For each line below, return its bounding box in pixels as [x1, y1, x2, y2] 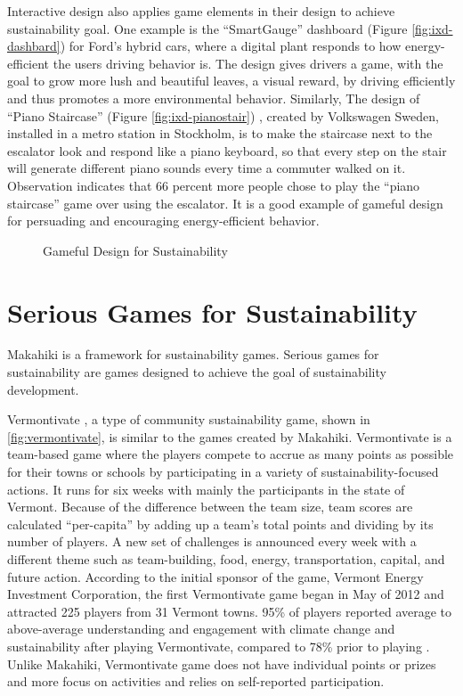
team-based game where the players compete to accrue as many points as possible [7, 445, 454, 463]
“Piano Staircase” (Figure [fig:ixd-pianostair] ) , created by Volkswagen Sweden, [7, 106, 439, 125]
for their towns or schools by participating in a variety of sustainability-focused [7, 463, 439, 480]
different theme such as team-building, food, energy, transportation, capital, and [7, 549, 445, 568]
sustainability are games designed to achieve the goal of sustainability [7, 363, 386, 381]
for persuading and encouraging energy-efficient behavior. [7, 211, 320, 230]
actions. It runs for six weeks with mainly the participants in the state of [7, 479, 405, 498]
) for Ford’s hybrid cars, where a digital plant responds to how [60, 37, 402, 55]
